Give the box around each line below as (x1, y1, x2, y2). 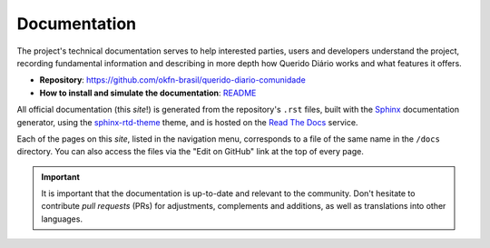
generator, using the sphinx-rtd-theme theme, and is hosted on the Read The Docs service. (16, 116, 358, 127)
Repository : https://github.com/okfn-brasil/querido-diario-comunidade (39, 74, 306, 85)
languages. (41, 213, 83, 224)
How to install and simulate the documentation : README (39, 87, 257, 98)
